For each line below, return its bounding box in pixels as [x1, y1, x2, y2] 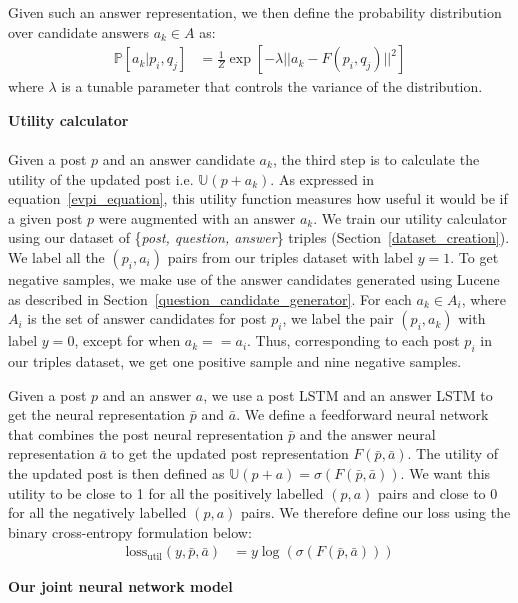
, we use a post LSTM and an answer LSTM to [203, 384, 493, 405]
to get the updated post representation [111, 443, 349, 464]
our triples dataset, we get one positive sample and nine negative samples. [8, 350, 462, 371]
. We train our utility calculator [313, 207, 508, 228]
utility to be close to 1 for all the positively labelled [8, 482, 324, 503]
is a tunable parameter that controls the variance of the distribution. [61, 76, 483, 97]
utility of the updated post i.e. [8, 168, 194, 189]
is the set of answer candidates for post [27, 308, 267, 329]
